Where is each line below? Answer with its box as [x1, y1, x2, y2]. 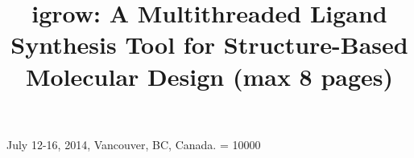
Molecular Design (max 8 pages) [25, 59, 394, 92]
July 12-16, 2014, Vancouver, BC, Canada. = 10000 [6, 136, 261, 152]
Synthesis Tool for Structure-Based [10, 28, 408, 61]
